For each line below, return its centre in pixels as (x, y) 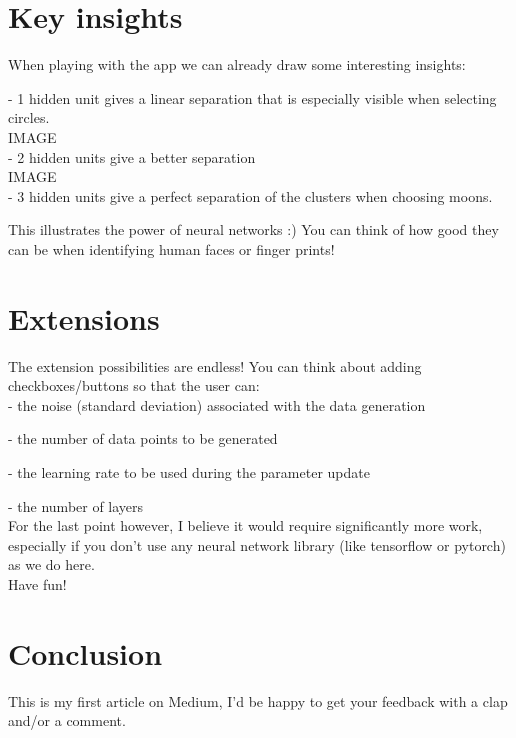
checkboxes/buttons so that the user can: (134, 385)
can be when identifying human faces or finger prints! (171, 248)
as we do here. (51, 564)
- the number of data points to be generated (143, 438)
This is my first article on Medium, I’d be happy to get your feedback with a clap (258, 700)
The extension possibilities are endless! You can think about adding (215, 365)
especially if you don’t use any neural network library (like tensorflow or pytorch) (257, 544)
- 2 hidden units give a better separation (132, 156)
